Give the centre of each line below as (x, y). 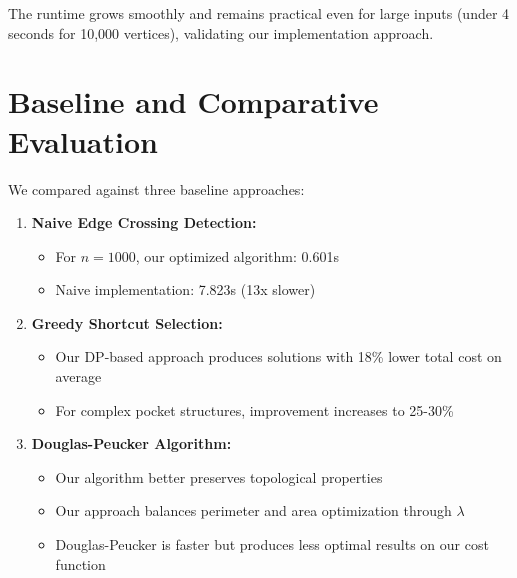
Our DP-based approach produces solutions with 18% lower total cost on (278, 356)
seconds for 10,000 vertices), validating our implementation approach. (221, 32)
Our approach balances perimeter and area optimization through (253, 510)
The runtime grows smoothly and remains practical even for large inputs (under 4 (259, 13)
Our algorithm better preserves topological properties (219, 476)
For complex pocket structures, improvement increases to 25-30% (254, 409)
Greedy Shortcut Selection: (127, 322)
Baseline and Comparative (193, 101)
